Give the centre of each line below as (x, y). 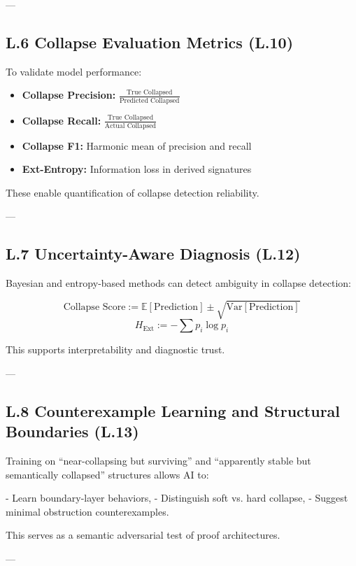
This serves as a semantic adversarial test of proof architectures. (143, 535)
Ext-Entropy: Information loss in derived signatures (137, 169)
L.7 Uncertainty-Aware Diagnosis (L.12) (153, 254)
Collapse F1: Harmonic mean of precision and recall (137, 145)
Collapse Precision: (69, 95)
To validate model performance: (74, 71)
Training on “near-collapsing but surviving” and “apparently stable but (158, 461)
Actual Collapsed (130, 126)
